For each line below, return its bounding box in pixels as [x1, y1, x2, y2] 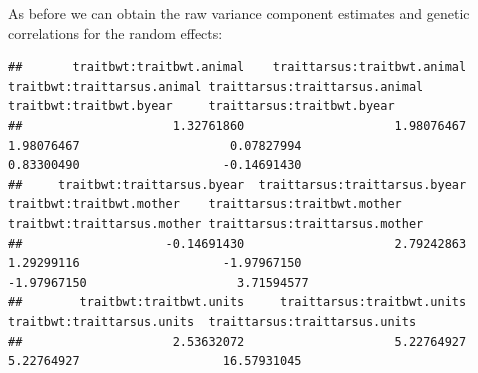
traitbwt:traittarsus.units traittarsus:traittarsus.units [8, 314, 417, 329]
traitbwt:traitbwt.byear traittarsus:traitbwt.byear [8, 99, 395, 114]
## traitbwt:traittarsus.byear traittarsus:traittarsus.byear [8, 177, 467, 192]
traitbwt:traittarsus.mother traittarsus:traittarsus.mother [8, 216, 424, 231]
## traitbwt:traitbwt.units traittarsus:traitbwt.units [8, 295, 467, 310]
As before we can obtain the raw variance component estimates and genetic [8, 3, 470, 23]
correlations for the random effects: [8, 22, 223, 43]
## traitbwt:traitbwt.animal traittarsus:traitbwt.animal [8, 60, 467, 75]
